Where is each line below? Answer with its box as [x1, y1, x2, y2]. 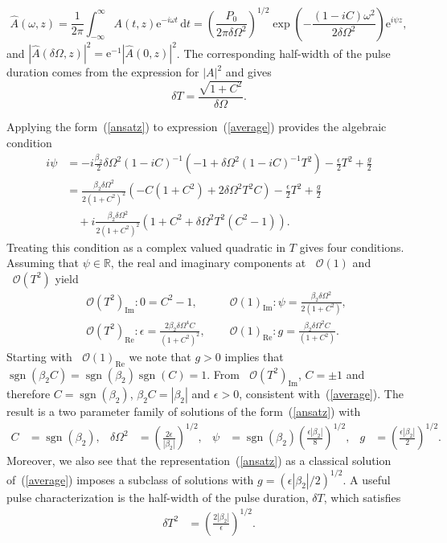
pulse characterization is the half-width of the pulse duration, [6, 488, 309, 505]
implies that [224, 348, 284, 364]
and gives [225, 64, 272, 80]
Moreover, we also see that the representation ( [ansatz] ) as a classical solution [6, 452, 392, 469]
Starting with [6, 348, 72, 364]
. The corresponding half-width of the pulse [176, 44, 391, 60]
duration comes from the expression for [6, 64, 199, 80]
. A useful [342, 471, 391, 487]
